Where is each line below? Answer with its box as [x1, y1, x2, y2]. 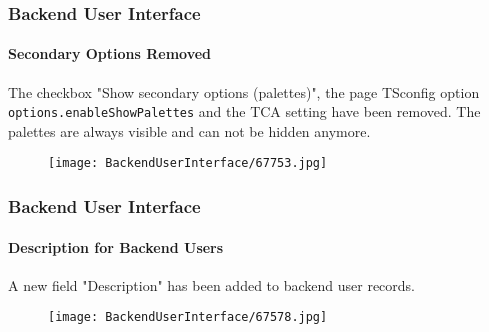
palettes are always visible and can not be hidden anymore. [8, 120, 371, 141]
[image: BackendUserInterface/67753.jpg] [48, 156, 328, 171]
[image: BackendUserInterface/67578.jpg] [48, 310, 328, 325]
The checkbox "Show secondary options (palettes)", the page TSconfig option [8, 81, 480, 102]
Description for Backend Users [8, 236, 224, 257]
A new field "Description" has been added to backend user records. [8, 274, 416, 295]
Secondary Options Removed [8, 43, 212, 64]
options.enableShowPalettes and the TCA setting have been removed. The [8, 101, 481, 122]
